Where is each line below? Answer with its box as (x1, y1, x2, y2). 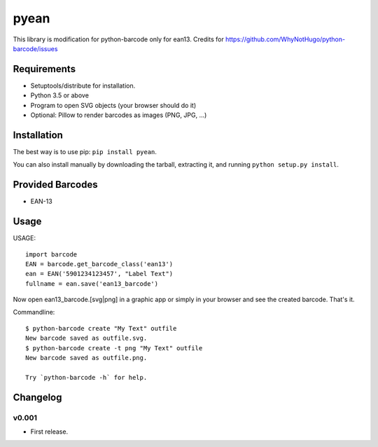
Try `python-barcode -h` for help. (25, 373, 148, 381)
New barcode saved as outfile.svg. (25, 334, 148, 343)
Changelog (13, 391, 62, 403)
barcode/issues (13, 44, 58, 53)
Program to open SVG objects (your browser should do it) (30, 101, 197, 109)
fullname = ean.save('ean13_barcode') (25, 280, 159, 287)
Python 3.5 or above (30, 91, 89, 99)
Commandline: (13, 308, 55, 317)
